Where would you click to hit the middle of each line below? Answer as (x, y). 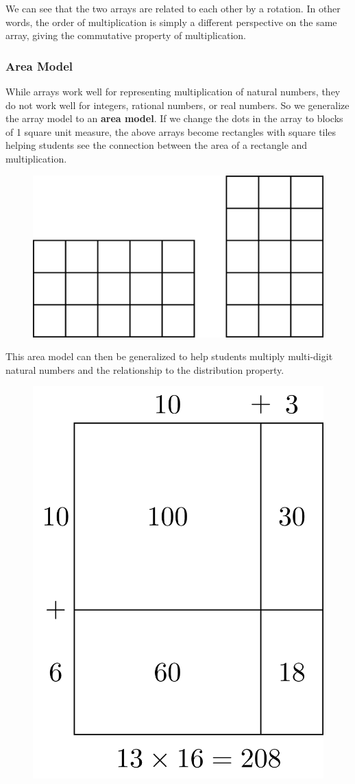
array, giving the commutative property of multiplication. (126, 35)
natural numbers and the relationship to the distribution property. (145, 369)
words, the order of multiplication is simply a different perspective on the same (171, 22)
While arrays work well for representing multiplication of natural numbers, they (173, 91)
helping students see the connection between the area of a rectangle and (157, 145)
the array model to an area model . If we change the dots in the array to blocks (174, 118)
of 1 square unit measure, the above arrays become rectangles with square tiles (171, 131)
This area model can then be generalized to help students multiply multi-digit (169, 356)
